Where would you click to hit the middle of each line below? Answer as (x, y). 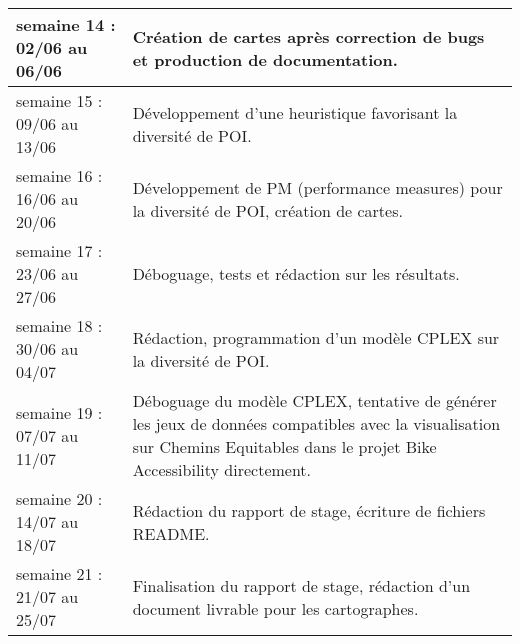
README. (171, 533)
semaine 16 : (59, 175)
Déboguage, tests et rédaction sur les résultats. (296, 273)
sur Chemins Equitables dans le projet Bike (284, 446)
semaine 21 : (59, 573)
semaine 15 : (59, 100)
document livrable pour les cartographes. (275, 608)
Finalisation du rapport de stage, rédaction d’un (301, 585)
